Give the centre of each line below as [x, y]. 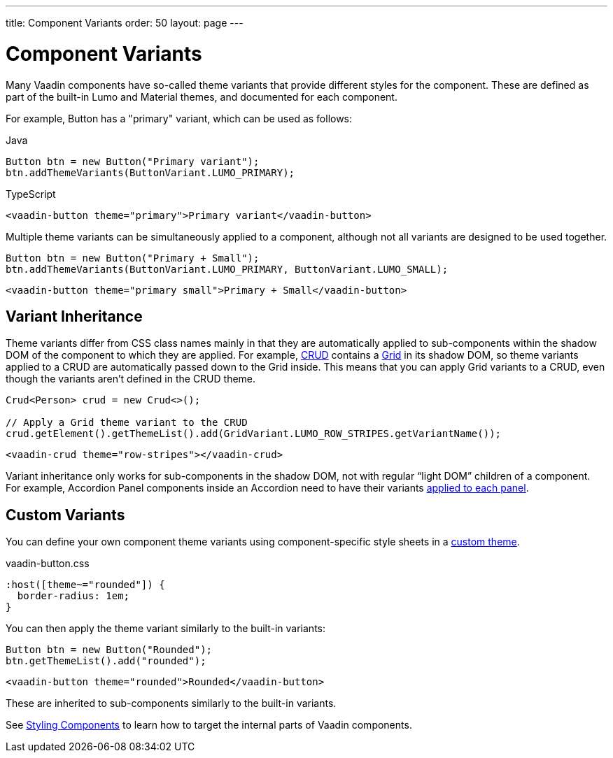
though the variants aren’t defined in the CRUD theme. [131, 379]
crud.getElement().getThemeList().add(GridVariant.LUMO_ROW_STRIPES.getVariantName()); [254, 434]
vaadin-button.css [48, 564]
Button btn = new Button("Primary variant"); [133, 161]
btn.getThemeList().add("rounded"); [106, 661]
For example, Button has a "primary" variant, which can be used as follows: [179, 118]
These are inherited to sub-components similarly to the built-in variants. [171, 703]
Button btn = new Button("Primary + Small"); [133, 258]
